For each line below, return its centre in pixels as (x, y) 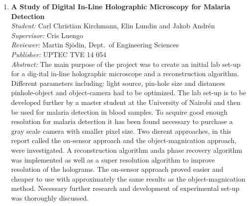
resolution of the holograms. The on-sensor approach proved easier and (117, 169)
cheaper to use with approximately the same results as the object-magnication (128, 178)
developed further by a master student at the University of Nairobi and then (126, 102)
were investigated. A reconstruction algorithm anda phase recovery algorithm (127, 150)
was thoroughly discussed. (50, 197)
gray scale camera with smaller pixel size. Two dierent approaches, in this (121, 131)
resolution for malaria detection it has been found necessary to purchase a (122, 121)
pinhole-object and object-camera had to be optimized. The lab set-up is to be (128, 93)
